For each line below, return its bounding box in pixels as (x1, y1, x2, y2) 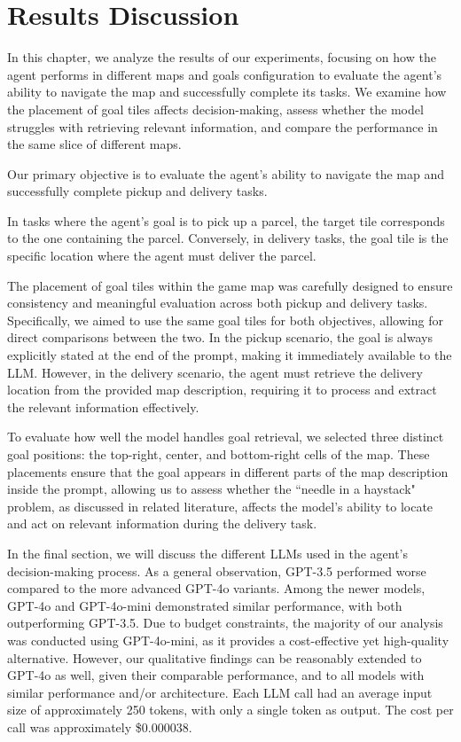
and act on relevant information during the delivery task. (7, 514, 317, 533)
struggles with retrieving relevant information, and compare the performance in (7, 117, 438, 136)
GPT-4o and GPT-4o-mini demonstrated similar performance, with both (7, 596, 402, 614)
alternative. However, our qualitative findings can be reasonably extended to (7, 648, 422, 667)
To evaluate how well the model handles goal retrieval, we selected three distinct (7, 427, 444, 446)
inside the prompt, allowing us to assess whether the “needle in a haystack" (7, 480, 416, 498)
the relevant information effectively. (7, 397, 199, 416)
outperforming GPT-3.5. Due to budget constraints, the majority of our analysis (7, 613, 443, 632)
